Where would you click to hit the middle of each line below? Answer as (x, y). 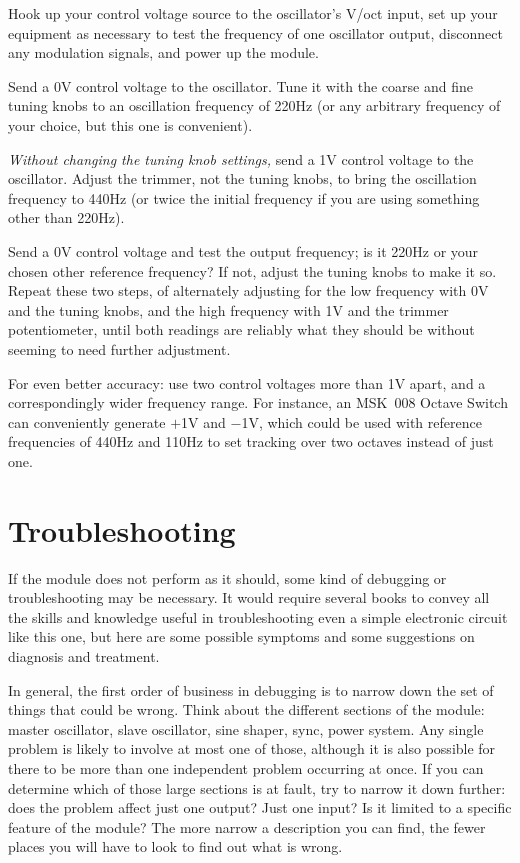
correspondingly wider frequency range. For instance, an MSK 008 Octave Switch (258, 402)
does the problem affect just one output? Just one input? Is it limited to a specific (260, 807)
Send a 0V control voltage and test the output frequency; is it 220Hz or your (243, 250)
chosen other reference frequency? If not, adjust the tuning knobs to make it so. (252, 270)
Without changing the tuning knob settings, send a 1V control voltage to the (241, 158)
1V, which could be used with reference (361, 421)
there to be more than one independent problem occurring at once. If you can (246, 767)
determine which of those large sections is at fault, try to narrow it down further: (257, 787)
